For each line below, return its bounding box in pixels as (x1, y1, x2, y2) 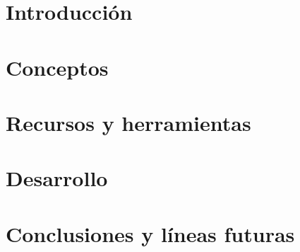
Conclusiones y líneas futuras (6, 219, 295, 248)
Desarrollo (6, 164, 108, 193)
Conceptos (6, 52, 109, 81)
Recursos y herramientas (6, 108, 251, 137)
